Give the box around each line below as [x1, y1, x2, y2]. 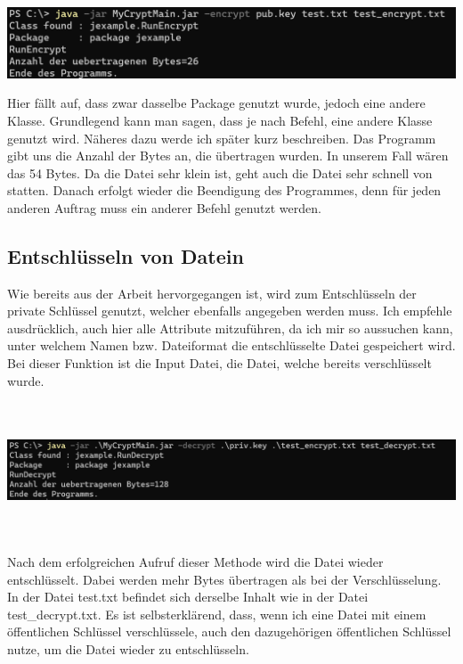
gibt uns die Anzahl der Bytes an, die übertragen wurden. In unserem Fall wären [7, 146, 449, 165]
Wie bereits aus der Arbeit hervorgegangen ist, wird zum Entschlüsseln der [7, 283, 417, 302]
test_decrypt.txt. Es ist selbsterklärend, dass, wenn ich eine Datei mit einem [7, 604, 426, 623]
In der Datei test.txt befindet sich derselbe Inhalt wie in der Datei [7, 587, 369, 606]
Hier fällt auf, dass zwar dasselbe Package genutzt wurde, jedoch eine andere [7, 94, 426, 112]
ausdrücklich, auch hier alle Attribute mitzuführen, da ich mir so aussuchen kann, [7, 318, 453, 337]
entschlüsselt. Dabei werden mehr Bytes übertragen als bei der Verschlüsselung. [7, 570, 442, 588]
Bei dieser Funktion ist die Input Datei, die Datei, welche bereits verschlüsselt [7, 354, 432, 373]
